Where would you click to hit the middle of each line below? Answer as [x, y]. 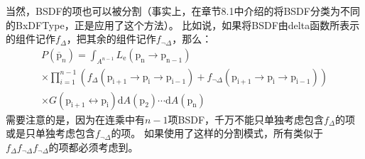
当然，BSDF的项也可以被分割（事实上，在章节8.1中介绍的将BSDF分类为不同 [183, 11]
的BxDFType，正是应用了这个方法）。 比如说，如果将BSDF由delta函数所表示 [183, 24]
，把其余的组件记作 [111, 39]
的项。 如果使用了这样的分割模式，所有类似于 [217, 133]
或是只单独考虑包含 [50, 133]
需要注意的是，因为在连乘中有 [75, 119]
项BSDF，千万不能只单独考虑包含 [246, 119]
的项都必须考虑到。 [93, 147]
